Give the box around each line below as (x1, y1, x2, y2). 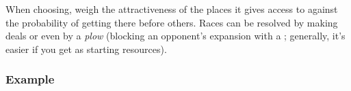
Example (5, 71, 55, 88)
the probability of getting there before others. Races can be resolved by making (5, 15, 338, 29)
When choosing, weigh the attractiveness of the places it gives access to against (5, 2, 338, 16)
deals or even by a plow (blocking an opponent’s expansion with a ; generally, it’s (5, 29, 346, 43)
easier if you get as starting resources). (5, 41, 167, 56)
